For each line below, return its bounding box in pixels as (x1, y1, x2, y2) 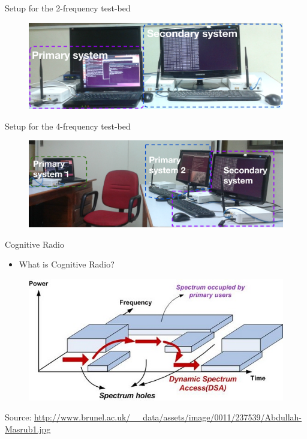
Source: (5, 411, 32, 423)
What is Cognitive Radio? (19, 258, 115, 270)
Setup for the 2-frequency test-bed (5, 2, 131, 14)
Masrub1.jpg (5, 422, 51, 435)
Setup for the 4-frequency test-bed (5, 119, 131, 132)
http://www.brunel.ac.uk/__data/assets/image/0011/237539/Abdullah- (34, 411, 302, 423)
